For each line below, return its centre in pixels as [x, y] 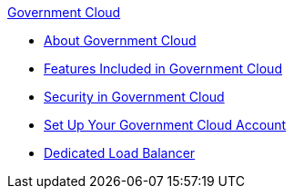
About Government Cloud [120, 40]
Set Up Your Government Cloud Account [165, 125]
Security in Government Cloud [134, 97]
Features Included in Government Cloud [163, 69]
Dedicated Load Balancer [120, 153]
